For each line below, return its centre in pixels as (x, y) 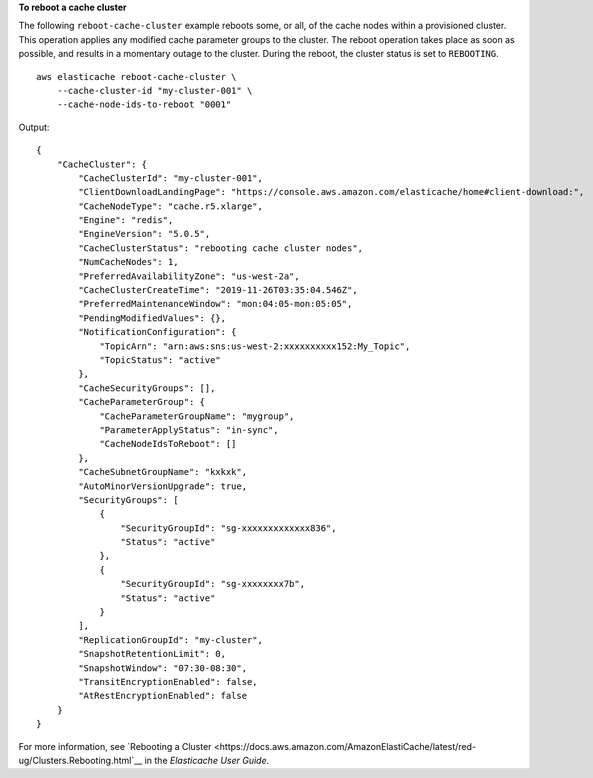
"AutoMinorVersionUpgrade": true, (163, 486)
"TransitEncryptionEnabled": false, (168, 681)
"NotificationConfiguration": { (157, 332)
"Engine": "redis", (126, 220)
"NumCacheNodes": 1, (128, 262)
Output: (34, 127)
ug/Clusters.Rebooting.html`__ (80, 760)
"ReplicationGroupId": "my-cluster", (171, 639)
